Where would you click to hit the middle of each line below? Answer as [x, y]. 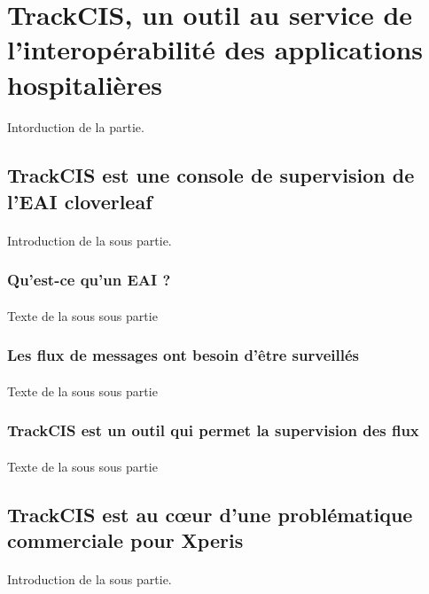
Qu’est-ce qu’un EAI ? [89, 280]
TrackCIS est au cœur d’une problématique [210, 514]
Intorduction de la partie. [76, 127]
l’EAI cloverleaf [80, 201]
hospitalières [85, 84]
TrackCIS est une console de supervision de [211, 175]
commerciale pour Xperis [125, 540]
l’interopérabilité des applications [215, 49]
